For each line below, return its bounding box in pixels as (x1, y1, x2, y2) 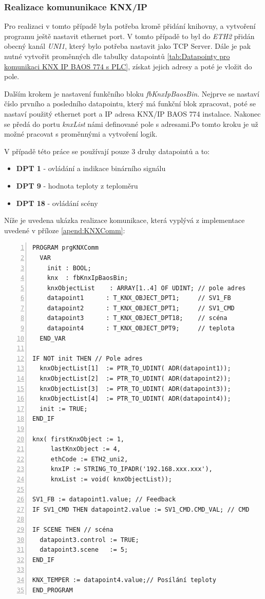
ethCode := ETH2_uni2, (50, 455, 128, 463)
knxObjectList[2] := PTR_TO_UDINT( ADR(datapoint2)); (40, 375, 231, 383)
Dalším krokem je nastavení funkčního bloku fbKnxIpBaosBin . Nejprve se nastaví (4, 88, 259, 99)
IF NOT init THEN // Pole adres (32, 354, 143, 362)
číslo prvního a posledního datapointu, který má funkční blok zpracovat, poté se (4, 98, 256, 109)
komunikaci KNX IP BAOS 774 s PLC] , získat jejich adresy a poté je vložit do (4, 61, 252, 71)
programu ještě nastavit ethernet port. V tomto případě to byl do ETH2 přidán (4, 30, 255, 41)
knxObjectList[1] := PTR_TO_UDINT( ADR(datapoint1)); (40, 365, 231, 372)
